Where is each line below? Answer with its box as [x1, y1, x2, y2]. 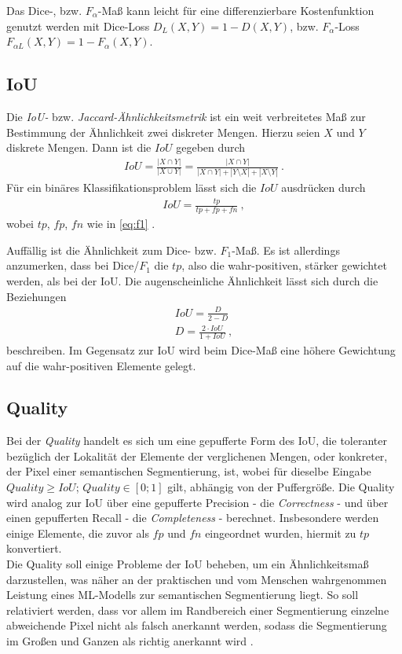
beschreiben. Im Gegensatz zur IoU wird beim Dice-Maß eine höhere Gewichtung [6, 341, 396, 358]
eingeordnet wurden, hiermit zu [205, 524, 356, 541]
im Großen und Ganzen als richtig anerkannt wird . [6, 633, 254, 649]
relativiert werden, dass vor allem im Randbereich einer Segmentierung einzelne [6, 601, 389, 618]
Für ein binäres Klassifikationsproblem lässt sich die [6, 179, 257, 196]
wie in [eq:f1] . [86, 215, 155, 232]
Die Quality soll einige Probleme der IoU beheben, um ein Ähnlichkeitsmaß [6, 556, 369, 572]
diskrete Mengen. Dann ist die [6, 139, 152, 156]
